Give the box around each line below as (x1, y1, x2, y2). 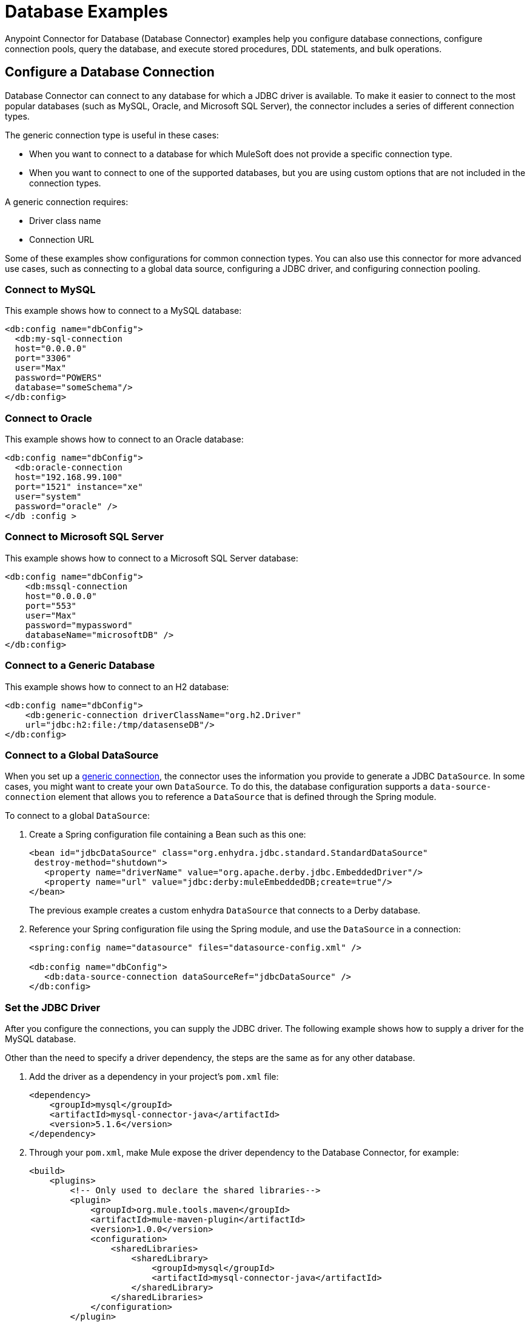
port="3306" (15, 353, 72, 364)
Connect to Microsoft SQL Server (5, 530, 164, 543)
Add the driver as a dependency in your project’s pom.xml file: (29, 1071, 279, 1082)
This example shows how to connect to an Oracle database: (5, 434, 244, 445)
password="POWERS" (15, 373, 102, 383)
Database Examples (5, 1, 168, 22)
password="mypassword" (25, 620, 133, 630)
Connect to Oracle (5, 412, 92, 424)
